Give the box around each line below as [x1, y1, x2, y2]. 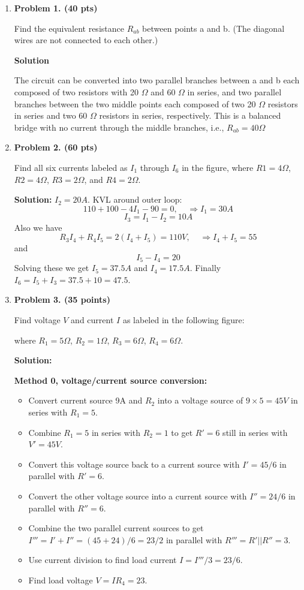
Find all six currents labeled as [14, 161, 128, 173]
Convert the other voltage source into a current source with [28, 489, 247, 502]
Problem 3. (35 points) [14, 293, 110, 306]
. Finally [189, 261, 221, 274]
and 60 [151, 85, 176, 98]
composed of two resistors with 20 [14, 85, 139, 98]
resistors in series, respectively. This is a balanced [99, 109, 281, 122]
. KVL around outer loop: [88, 193, 182, 206]
